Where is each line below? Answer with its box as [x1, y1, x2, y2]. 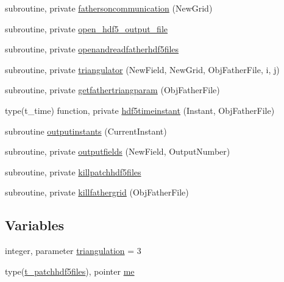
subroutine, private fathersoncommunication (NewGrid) [5, 2, 213, 14]
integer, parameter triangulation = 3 [5, 244, 141, 257]
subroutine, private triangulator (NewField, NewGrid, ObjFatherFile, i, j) [5, 63, 280, 76]
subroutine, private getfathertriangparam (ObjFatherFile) [5, 83, 220, 96]
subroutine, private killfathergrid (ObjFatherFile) [5, 186, 189, 199]
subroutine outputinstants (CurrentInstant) [5, 124, 167, 137]
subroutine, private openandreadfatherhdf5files [5, 43, 179, 55]
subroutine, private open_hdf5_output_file [5, 22, 168, 35]
